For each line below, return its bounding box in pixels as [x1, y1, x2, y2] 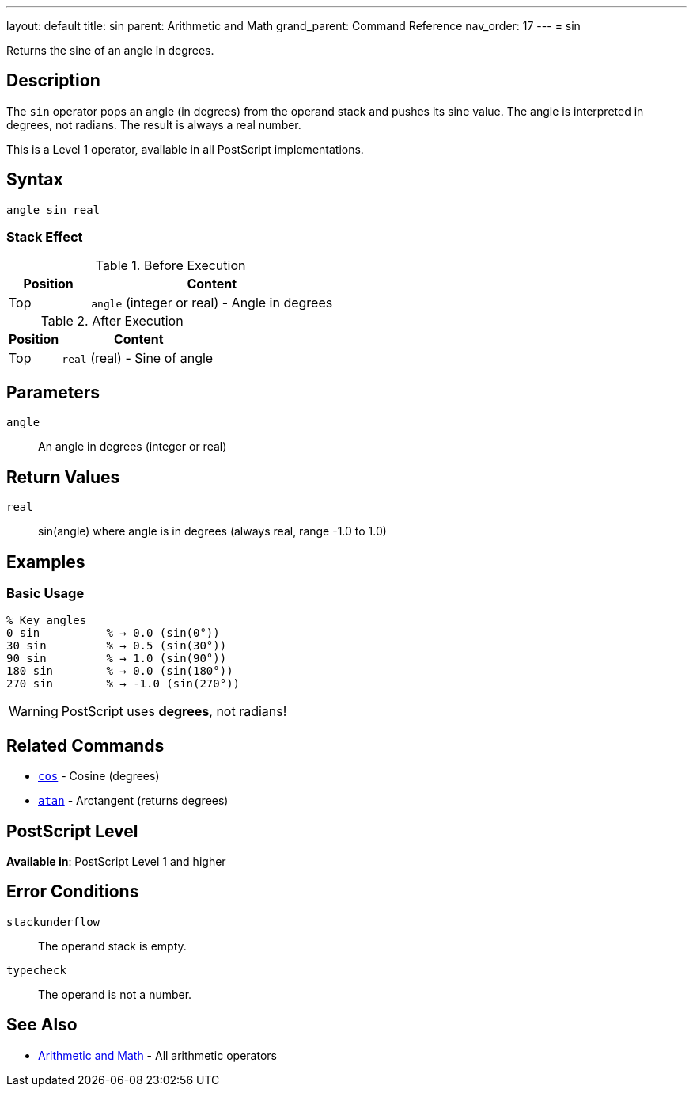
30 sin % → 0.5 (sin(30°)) [6, 639, 227, 653]
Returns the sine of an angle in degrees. [6, 44, 214, 57]
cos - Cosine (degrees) [38, 769, 160, 783]
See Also [6, 1015, 78, 1035]
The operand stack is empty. [38, 939, 187, 953]
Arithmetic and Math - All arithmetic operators [38, 1048, 277, 1062]
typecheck [6, 963, 66, 977]
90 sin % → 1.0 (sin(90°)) [6, 652, 227, 665]
